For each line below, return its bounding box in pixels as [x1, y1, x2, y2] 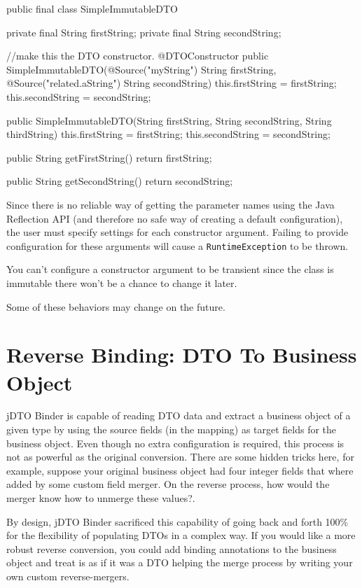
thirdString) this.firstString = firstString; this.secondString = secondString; [6, 127, 330, 141]
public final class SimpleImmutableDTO [6, 1, 178, 15]
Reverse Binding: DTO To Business [6, 340, 357, 369]
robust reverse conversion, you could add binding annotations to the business [6, 541, 337, 556]
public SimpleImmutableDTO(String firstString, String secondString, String [6, 113, 332, 127]
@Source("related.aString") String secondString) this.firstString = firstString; [6, 76, 337, 90]
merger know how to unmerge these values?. [6, 491, 195, 505]
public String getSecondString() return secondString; [6, 174, 233, 188]
